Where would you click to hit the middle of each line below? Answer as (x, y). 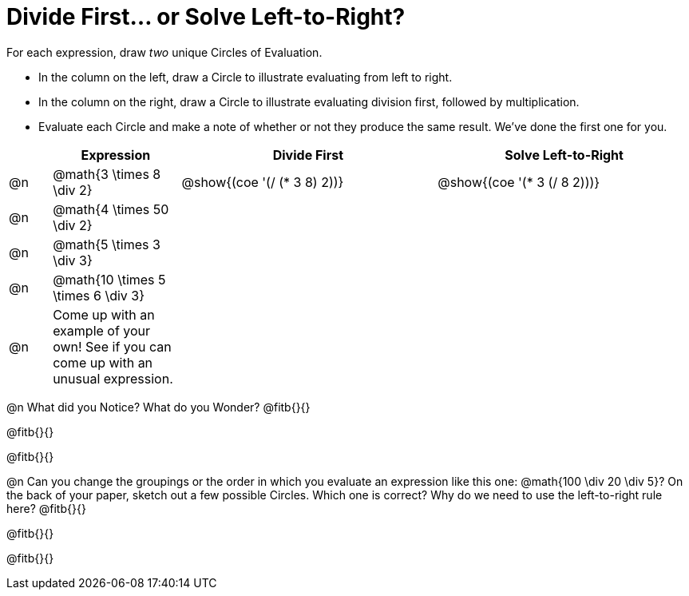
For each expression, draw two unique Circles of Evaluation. (164, 52)
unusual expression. (113, 378)
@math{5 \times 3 (107, 244)
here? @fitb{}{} (46, 508)
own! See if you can (112, 346)
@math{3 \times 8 (107, 174)
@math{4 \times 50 (111, 209)
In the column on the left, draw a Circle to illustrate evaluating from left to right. (246, 77)
